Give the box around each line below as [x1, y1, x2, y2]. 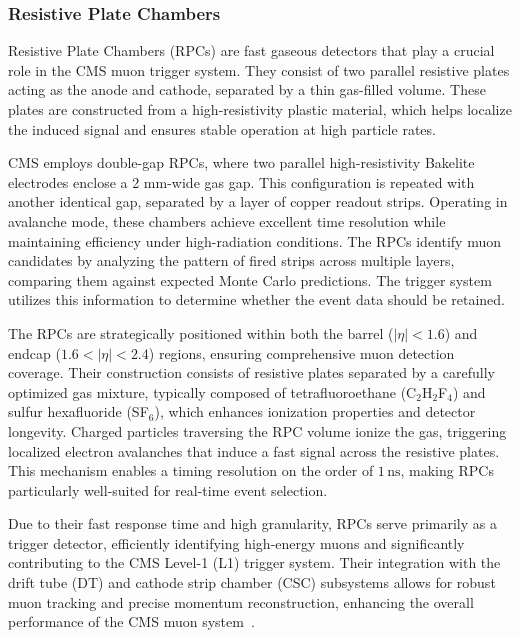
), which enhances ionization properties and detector [154, 401, 476, 422]
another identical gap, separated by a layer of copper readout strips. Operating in [8, 191, 508, 212]
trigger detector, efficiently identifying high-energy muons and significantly [8, 532, 465, 553]
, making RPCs [400, 460, 494, 481]
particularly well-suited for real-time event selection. [8, 479, 328, 500]
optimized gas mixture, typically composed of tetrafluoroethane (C [8, 381, 417, 402]
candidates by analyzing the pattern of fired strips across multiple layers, [8, 250, 455, 271]
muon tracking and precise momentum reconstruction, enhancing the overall [8, 591, 474, 612]
